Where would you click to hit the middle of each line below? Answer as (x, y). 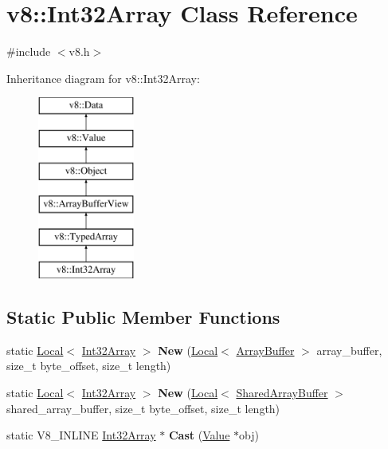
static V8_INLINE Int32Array (81, 435)
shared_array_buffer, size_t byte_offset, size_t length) (143, 408)
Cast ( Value (199, 435)
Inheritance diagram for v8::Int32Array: (103, 78)
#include (29, 51)
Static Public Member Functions (143, 317)
